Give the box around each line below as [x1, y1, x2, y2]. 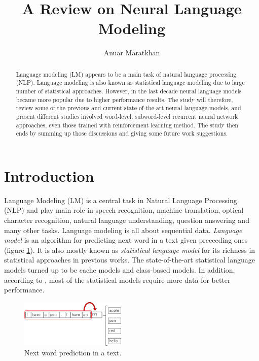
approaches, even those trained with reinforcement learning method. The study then [16, 120, 238, 129]
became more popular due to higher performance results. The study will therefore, [16, 95, 233, 104]
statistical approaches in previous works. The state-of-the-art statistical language [4, 254, 255, 265]
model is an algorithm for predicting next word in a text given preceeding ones [4, 235, 248, 245]
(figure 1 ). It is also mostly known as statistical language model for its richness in [4, 244, 255, 255]
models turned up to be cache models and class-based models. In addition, [4, 265, 235, 275]
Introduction [4, 165, 94, 186]
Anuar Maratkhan [103, 47, 160, 58]
